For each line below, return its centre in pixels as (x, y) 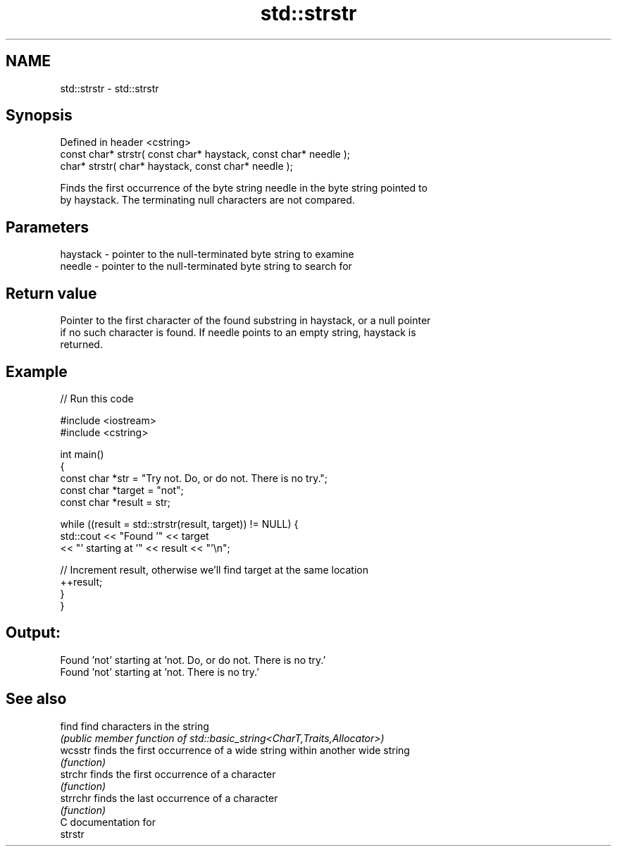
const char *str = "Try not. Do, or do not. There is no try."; (194, 478)
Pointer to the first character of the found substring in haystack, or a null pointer (245, 321)
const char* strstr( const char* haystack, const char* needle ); (205, 154)
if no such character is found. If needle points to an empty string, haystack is (238, 333)
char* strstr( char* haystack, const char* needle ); (176, 166)
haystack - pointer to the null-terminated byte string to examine (207, 254)
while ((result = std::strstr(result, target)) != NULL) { (179, 524)
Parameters (47, 227)
